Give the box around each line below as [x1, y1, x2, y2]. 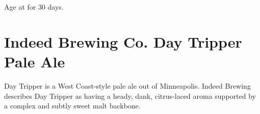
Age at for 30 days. [4, 2, 64, 12]
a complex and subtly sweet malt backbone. [4, 100, 141, 111]
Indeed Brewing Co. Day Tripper [4, 31, 242, 52]
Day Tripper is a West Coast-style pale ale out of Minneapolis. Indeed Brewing [4, 80, 251, 91]
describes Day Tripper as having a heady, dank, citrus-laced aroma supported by [4, 90, 256, 101]
